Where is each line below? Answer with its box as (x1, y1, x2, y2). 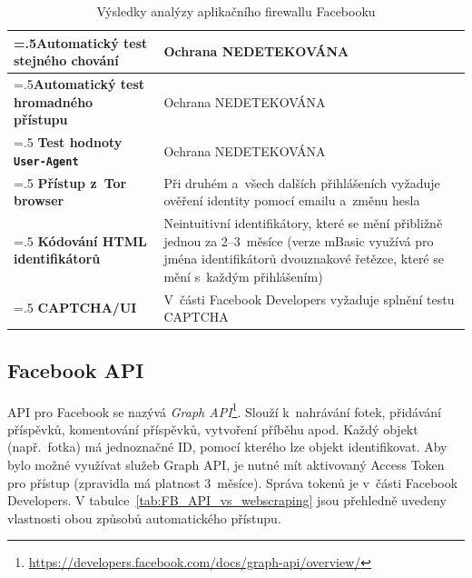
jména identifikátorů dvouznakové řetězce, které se (163, 249, 444, 268)
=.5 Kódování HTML (14, 231, 147, 250)
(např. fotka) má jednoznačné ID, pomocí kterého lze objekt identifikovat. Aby (7, 437, 447, 456)
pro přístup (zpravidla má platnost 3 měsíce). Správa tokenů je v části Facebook (7, 473, 458, 492)
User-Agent (14, 154, 79, 168)
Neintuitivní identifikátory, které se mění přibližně (163, 214, 443, 232)
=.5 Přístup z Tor (14, 173, 127, 192)
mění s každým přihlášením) (163, 266, 323, 285)
